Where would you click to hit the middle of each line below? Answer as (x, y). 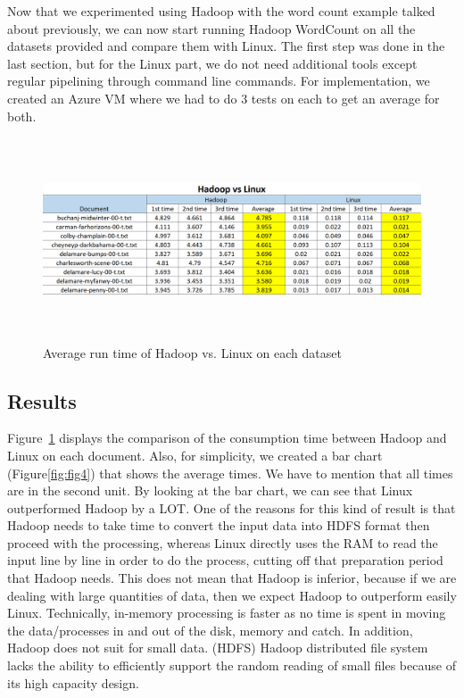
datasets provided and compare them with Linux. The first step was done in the (226, 46)
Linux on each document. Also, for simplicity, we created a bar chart (195, 455)
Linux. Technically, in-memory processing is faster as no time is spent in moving (227, 613)
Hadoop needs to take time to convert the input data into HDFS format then (219, 525)
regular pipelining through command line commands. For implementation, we (219, 81)
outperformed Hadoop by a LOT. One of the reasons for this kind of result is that (232, 507)
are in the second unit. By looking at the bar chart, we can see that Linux (210, 490)
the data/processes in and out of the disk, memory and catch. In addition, (210, 630)
